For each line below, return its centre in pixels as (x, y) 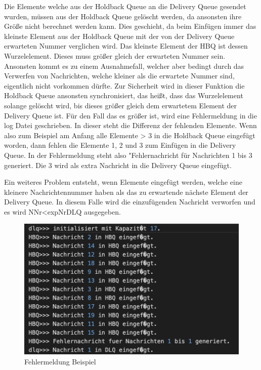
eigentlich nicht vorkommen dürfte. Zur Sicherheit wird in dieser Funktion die (124, 85)
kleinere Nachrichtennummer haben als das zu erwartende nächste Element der (126, 192)
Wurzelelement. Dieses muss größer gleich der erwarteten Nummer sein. (115, 55)
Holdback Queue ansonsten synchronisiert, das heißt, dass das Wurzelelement (124, 95)
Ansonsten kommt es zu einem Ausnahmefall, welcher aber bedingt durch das (124, 66)
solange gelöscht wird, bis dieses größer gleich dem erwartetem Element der (121, 105)
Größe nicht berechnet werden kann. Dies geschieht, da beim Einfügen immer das (130, 26)
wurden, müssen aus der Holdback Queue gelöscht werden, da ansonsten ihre (123, 16)
